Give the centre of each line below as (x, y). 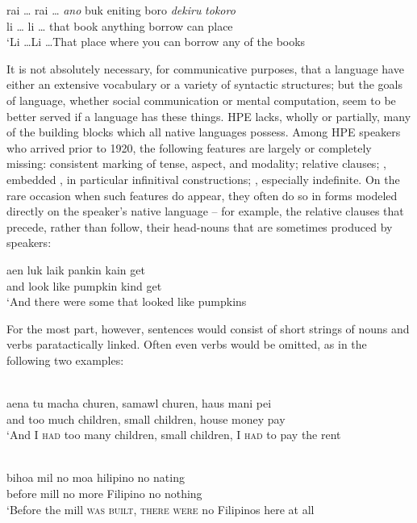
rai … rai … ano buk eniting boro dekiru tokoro (121, 10)
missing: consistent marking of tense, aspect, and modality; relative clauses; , (196, 163)
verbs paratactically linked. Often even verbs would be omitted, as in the (187, 344)
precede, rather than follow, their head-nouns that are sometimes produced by (200, 226)
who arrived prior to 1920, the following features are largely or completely (189, 147)
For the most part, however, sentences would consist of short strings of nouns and (208, 328)
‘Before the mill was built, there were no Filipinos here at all (161, 509)
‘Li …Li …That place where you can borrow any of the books (156, 42)
